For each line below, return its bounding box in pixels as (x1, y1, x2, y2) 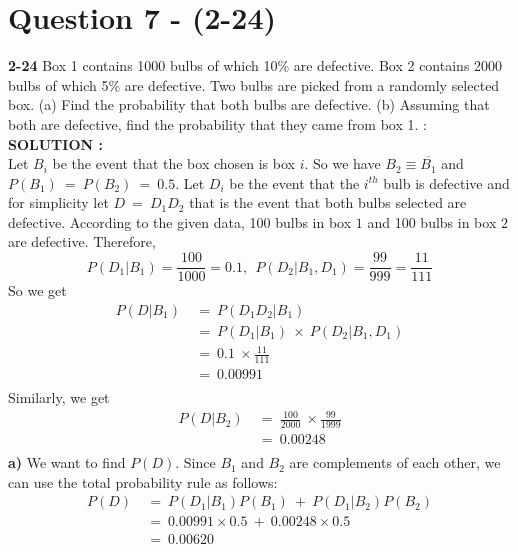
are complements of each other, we (289, 452, 501, 473)
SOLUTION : (8, 133, 103, 154)
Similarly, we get (8, 387, 110, 408)
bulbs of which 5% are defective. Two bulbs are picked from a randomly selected (8, 74, 500, 95)
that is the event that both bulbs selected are (189, 192, 467, 213)
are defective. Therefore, (8, 231, 156, 252)
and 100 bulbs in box (367, 211, 497, 232)
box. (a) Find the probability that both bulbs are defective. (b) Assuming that (8, 94, 490, 115)
